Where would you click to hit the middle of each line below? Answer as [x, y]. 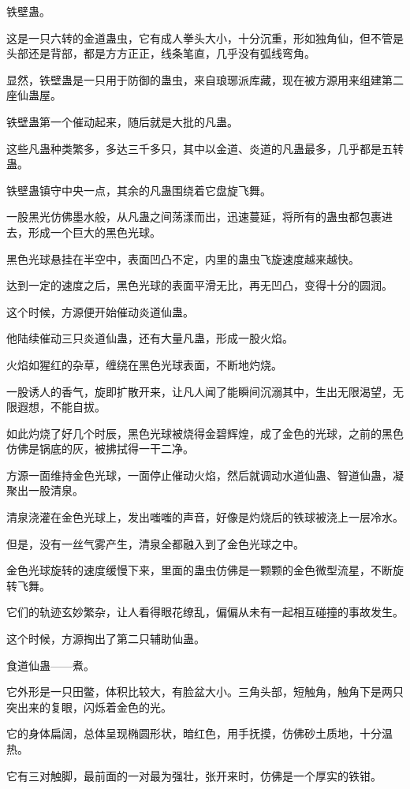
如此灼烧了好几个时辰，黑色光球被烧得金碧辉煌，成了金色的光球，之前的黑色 [205, 433]
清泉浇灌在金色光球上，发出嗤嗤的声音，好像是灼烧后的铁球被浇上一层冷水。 [205, 517]
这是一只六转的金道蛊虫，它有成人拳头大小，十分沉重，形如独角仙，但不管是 [205, 37]
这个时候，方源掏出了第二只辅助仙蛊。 [106, 639]
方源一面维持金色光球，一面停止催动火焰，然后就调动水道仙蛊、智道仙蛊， [199, 475]
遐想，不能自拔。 [61, 407]
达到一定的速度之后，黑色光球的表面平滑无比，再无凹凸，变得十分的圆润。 [199, 285]
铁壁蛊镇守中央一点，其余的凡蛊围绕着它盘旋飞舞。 [139, 190]
